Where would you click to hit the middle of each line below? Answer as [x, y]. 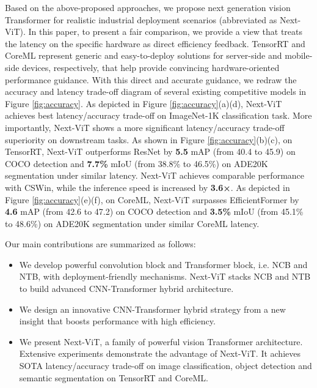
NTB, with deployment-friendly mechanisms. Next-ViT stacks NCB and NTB [165, 276]
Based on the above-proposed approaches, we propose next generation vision [148, 7]
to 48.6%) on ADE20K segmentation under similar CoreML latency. [132, 223]
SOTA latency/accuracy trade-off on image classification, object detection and [166, 366]
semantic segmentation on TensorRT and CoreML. [114, 377]
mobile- [299, 55]
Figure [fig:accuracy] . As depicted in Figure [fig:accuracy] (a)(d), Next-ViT [144, 103]
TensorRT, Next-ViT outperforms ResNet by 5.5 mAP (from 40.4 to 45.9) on [150, 151]
